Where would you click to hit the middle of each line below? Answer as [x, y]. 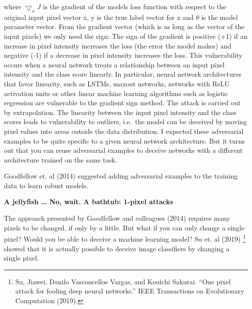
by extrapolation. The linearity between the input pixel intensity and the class [120, 112]
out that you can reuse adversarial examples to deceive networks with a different [123, 150]
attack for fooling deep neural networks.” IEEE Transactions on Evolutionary [130, 291]
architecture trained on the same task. [61, 159]
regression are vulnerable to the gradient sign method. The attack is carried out [122, 103]
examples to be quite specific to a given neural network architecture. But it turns [125, 140]
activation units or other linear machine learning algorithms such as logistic [116, 93]
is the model [220, 17]
